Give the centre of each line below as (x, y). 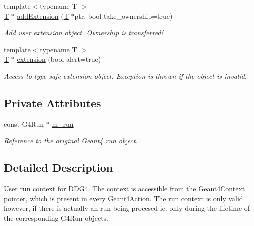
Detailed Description (59, 167)
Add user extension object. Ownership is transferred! (84, 33)
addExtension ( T (43, 16)
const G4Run (24, 123)
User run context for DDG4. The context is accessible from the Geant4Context (125, 188)
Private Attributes (53, 103)
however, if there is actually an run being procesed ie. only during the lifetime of (127, 208)
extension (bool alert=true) (59, 59)
